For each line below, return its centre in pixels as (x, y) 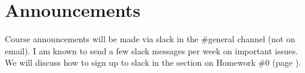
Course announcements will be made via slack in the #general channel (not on (150, 39)
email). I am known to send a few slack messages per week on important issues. (152, 50)
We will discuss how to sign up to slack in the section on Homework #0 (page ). (153, 62)
